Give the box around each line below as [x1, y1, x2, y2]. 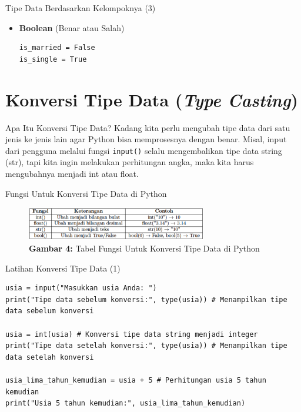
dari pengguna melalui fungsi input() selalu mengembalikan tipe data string [5, 144, 282, 156]
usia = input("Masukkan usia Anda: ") [5, 284, 157, 293]
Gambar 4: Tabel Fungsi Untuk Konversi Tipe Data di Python [29, 242, 260, 254]
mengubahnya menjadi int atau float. [5, 167, 139, 179]
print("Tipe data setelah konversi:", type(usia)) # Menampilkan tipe [5, 341, 287, 350]
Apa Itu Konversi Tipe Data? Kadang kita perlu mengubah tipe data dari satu [5, 121, 290, 133]
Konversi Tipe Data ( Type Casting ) [5, 87, 298, 112]
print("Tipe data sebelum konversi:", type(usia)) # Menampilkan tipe [5, 295, 287, 304]
